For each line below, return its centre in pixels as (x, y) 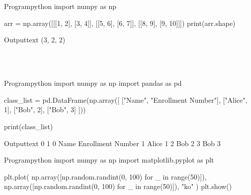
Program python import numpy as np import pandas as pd (93, 83)
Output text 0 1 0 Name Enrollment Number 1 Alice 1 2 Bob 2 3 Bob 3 (112, 143)
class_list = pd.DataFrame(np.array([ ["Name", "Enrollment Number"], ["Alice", (126, 99)
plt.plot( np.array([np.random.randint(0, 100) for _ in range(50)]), (105, 176)
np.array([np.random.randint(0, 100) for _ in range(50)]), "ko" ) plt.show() (118, 186)
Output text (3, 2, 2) (35, 40)
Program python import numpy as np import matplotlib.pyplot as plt (109, 160)
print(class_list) (29, 126)
